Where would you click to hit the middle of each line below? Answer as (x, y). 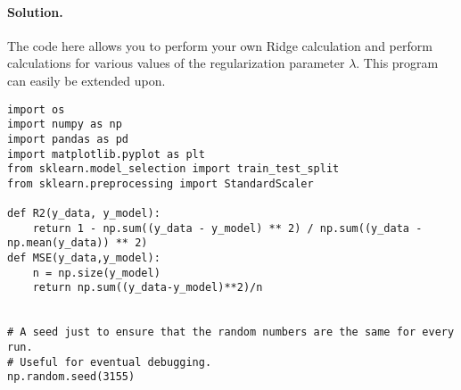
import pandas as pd (68, 139)
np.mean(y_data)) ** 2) (78, 243)
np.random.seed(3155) (71, 377)
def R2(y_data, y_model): (84, 214)
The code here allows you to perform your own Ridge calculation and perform (220, 45)
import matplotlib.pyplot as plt (106, 154)
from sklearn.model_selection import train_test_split (173, 169)
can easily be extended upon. (86, 80)
